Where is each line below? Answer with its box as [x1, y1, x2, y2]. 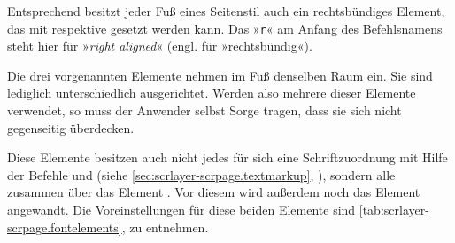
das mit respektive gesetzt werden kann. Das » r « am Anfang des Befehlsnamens [7, 19, 443, 37]
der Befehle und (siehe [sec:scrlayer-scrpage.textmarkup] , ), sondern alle [7, 165, 396, 184]
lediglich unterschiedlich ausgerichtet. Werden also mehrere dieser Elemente [7, 83, 416, 102]
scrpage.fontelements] [7, 217, 122, 236]
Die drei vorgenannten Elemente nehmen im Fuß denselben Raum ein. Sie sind [7, 66, 433, 84]
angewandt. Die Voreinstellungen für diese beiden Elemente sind [7, 200, 356, 218]
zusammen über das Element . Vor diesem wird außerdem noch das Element [7, 183, 420, 201]
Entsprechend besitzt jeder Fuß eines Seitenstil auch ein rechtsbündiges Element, [7, 2, 445, 20]
